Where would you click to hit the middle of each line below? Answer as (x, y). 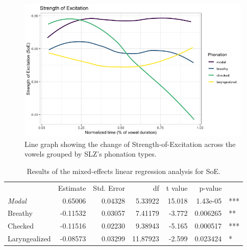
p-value (211, 187)
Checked (21, 226)
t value (177, 187)
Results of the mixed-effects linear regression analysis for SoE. (123, 171)
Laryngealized (29, 239)
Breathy (20, 213)
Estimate (72, 187)
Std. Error (109, 187)
